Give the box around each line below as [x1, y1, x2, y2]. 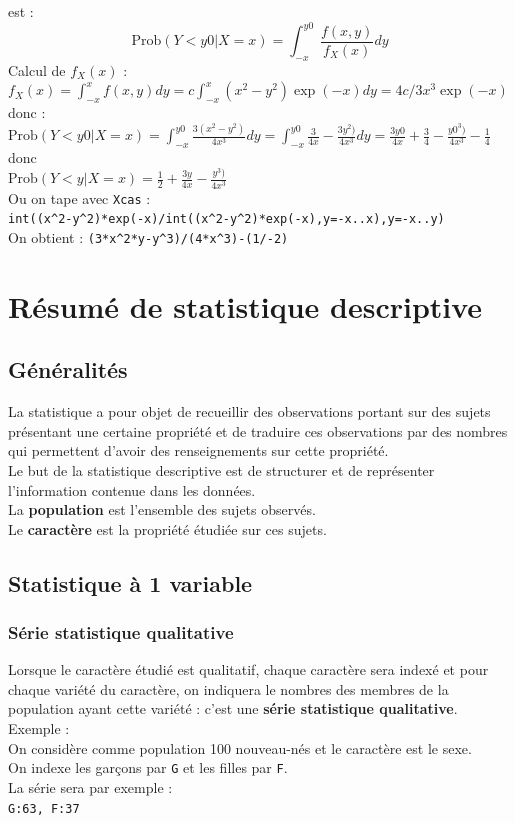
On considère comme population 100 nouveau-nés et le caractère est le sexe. [8, 737, 472, 758]
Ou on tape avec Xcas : [8, 187, 151, 208]
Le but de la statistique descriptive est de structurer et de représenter [8, 459, 435, 480]
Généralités [8, 354, 128, 385]
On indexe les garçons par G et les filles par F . [8, 757, 288, 778]
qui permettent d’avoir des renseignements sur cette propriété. [8, 440, 389, 461]
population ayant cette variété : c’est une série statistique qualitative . [8, 698, 458, 719]
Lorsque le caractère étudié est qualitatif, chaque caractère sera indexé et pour [8, 659, 489, 680]
